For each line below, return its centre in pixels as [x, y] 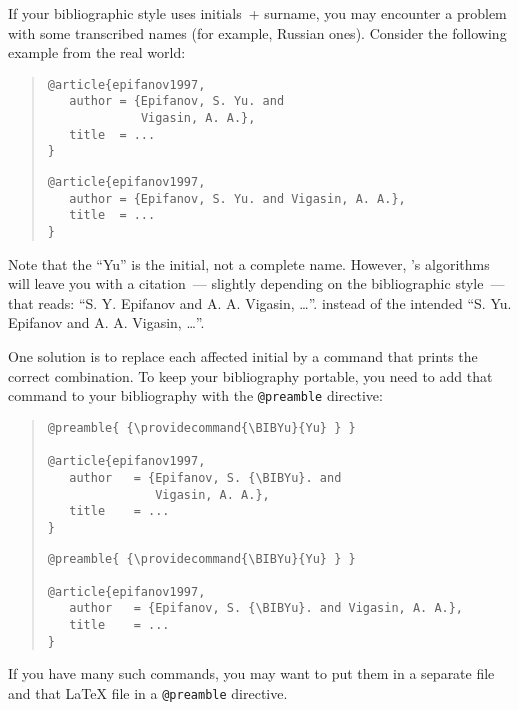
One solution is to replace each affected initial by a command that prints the [243, 356]
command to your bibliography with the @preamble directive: [195, 395]
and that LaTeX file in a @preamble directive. [148, 693]
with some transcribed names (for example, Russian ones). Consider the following [257, 32]
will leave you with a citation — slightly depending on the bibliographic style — [256, 283]
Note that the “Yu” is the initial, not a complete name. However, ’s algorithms [249, 263]
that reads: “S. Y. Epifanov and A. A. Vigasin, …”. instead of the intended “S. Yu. [260, 302]
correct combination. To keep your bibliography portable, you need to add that [250, 375]
